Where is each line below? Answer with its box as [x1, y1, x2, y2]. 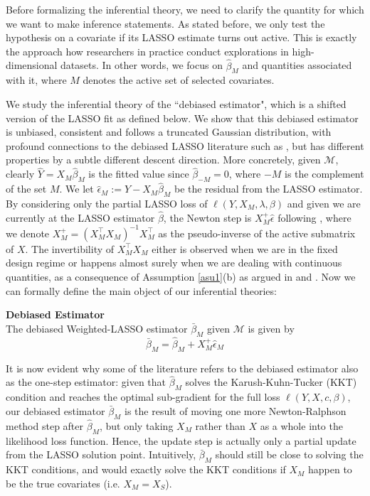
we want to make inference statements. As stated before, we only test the [6, 16, 325, 31]
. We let [59, 181, 94, 196]
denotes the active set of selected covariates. [83, 72, 275, 87]
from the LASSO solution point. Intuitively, [6, 447, 196, 462]
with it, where [6, 72, 67, 87]
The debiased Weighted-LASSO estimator [6, 320, 188, 335]
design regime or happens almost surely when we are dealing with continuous [6, 255, 342, 270]
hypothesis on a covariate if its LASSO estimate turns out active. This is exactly [6, 30, 357, 45]
